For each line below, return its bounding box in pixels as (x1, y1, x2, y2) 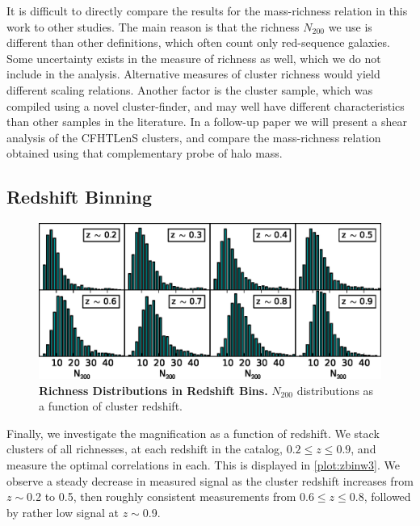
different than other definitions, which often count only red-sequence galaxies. (6, 34, 390, 51)
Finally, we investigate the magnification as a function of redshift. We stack (6, 424, 380, 441)
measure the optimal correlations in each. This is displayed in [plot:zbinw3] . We (6, 457, 401, 473)
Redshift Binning (6, 184, 152, 209)
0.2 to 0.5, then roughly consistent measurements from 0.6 (27, 488, 314, 505)
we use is (328, 18, 372, 35)
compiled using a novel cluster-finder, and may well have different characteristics (6, 97, 405, 114)
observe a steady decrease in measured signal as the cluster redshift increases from (6, 472, 414, 489)
